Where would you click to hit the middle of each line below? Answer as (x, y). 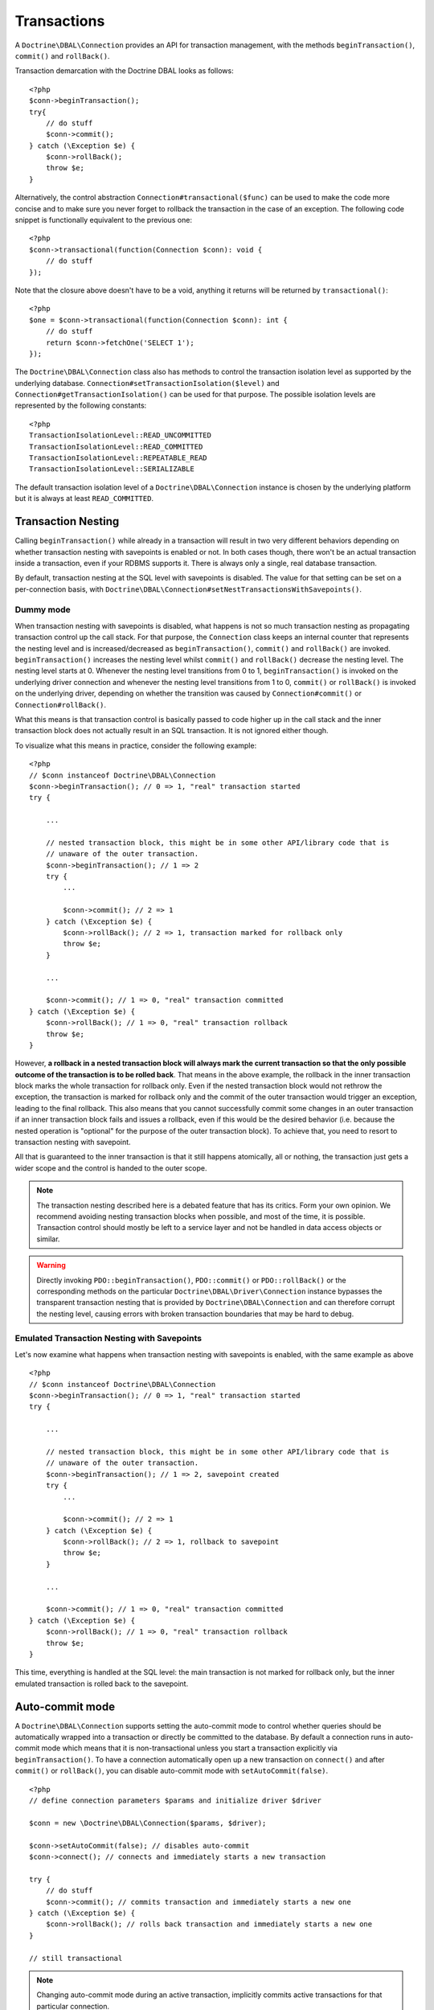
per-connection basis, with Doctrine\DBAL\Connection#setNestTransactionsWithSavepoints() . (188, 589)
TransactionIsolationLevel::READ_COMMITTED (116, 447)
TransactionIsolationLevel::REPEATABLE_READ (119, 458)
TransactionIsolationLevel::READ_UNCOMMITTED (121, 435)
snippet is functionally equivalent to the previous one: (104, 220)
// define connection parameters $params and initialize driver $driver (175, 1801)
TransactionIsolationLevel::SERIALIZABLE (112, 469)
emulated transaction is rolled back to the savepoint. (102, 1684)
